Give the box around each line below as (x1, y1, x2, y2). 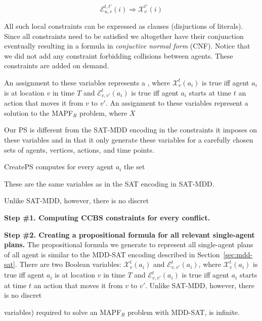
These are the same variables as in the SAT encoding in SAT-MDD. (4, 178, 214, 189)
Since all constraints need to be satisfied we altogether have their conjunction (4, 30, 244, 41)
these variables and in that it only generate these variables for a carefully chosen (4, 134, 253, 145)
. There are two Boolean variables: (15, 259, 121, 269)
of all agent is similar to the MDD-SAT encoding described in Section (4, 249, 220, 259)
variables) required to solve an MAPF (4, 307, 121, 317)
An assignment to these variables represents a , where (4, 77, 170, 87)
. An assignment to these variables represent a (105, 98, 248, 108)
